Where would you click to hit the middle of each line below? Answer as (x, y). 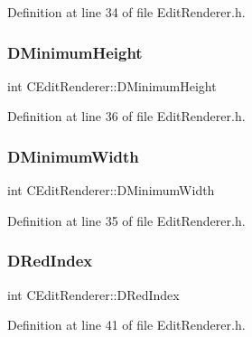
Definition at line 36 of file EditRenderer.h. (126, 116)
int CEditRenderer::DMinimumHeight (112, 85)
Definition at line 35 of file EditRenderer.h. (126, 220)
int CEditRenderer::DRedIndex (93, 294)
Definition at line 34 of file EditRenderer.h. (126, 12)
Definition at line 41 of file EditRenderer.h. (126, 325)
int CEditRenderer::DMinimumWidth (111, 190)
